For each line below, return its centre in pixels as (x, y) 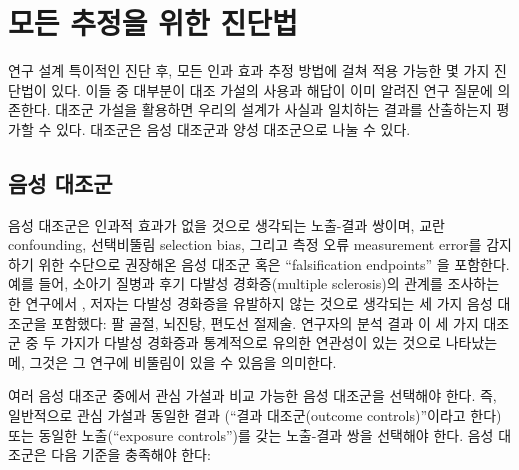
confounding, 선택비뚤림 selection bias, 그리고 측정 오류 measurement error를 (245, 244)
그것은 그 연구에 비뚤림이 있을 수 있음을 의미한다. (183, 361)
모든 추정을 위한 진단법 (153, 22)
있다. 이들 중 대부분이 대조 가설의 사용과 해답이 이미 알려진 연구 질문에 (272, 89)
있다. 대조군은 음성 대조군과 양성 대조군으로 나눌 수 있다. (233, 128)
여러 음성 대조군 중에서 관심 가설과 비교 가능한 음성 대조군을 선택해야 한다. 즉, (252, 395)
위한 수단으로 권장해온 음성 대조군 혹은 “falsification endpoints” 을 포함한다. (274, 263)
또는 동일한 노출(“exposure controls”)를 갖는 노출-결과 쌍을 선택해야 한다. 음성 (251, 434)
